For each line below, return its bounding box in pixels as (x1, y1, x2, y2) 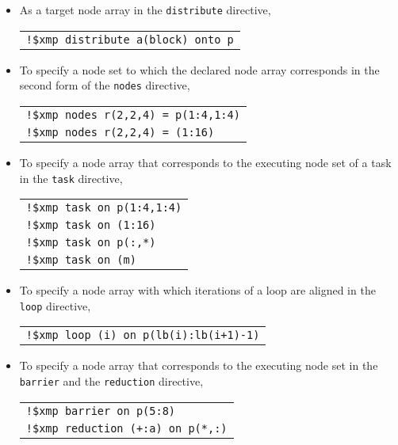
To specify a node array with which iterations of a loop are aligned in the (19, 282, 376, 299)
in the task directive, (19, 169, 123, 186)
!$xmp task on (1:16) (25, 219, 156, 232)
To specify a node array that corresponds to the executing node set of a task (19, 154, 392, 170)
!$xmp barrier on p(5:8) (25, 404, 176, 417)
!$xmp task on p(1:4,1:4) (25, 201, 182, 215)
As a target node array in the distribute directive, (19, 2, 271, 17)
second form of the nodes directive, (19, 77, 190, 93)
